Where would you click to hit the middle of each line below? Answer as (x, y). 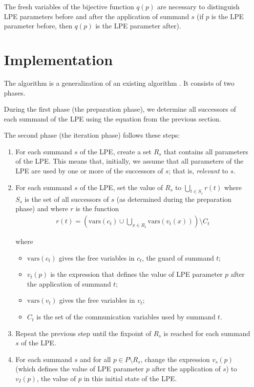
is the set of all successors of (67, 199)
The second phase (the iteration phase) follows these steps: (92, 135)
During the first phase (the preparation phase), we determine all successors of (120, 109)
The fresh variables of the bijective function (69, 6)
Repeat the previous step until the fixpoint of (83, 333)
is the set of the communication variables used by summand (126, 317)
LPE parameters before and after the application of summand (96, 16)
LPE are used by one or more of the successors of (89, 171)
